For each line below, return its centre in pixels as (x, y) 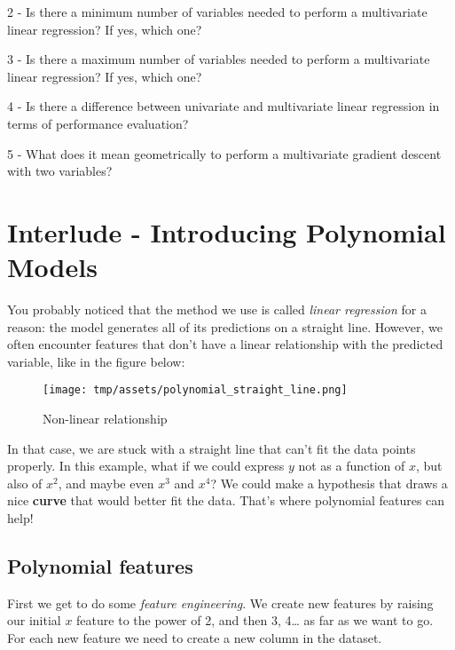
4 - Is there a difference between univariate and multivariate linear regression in (224, 106)
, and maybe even (106, 483)
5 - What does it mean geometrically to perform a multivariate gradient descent (224, 153)
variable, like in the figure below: (96, 361)
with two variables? (60, 171)
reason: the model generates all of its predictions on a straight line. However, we (225, 326)
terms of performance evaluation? (98, 123)
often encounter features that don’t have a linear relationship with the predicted (225, 344)
